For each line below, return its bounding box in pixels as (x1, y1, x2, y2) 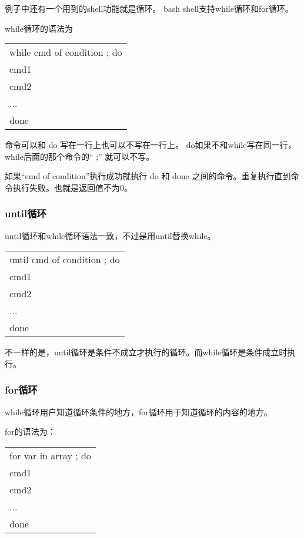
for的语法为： (5, 425, 56, 438)
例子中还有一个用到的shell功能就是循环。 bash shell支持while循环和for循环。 (5, 2, 293, 14)
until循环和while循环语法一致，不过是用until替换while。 (5, 229, 216, 241)
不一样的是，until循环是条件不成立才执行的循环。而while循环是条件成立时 (5, 346, 288, 358)
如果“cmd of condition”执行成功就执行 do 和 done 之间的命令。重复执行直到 (5, 170, 291, 182)
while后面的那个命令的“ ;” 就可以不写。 (5, 150, 155, 162)
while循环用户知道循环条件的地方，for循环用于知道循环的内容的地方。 (5, 405, 272, 418)
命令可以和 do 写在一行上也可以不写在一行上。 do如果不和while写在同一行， (5, 139, 296, 151)
